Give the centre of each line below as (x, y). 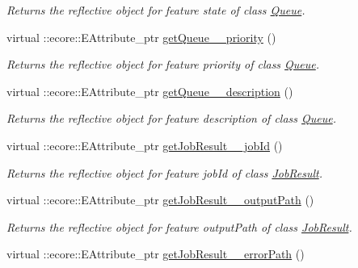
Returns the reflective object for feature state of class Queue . (156, 10)
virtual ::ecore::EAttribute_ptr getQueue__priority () (141, 37)
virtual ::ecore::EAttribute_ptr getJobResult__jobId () (145, 145)
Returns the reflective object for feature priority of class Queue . (163, 64)
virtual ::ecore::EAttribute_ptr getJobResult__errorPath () (156, 254)
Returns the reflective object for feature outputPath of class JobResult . (179, 226)
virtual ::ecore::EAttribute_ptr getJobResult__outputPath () (160, 200)
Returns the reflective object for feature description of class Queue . (171, 118)
